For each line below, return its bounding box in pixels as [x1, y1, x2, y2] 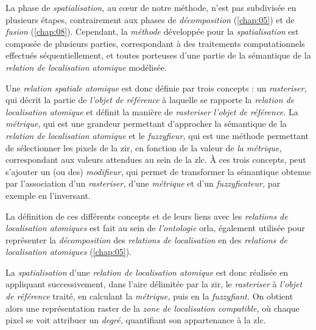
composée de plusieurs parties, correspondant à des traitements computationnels [5, 37, 305, 49]
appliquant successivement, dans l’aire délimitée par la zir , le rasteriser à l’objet [5, 278, 303, 290]
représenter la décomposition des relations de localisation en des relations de [5, 233, 287, 246]
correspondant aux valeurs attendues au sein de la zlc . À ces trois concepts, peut [5, 153, 306, 166]
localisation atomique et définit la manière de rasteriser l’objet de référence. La [5, 105, 298, 118]
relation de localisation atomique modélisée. [5, 60, 167, 73]
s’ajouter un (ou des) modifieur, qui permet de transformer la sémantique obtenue [5, 165, 311, 178]
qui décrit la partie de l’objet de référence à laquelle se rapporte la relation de [5, 93, 295, 106]
